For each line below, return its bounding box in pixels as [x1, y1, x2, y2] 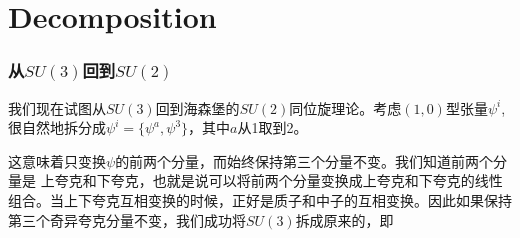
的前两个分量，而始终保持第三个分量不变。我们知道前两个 [115, 150, 494, 171]
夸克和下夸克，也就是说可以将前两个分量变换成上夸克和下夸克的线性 [54, 170, 503, 191]
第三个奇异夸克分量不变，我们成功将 [8, 209, 246, 230]
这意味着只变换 [8, 150, 106, 171]
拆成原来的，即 [295, 209, 394, 230]
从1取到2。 [237, 117, 308, 138]
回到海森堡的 [155, 97, 240, 118]
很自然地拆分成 [8, 117, 106, 138]
